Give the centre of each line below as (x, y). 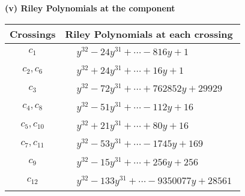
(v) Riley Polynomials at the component (90, 8)
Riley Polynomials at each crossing (149, 34)
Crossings (33, 34)
